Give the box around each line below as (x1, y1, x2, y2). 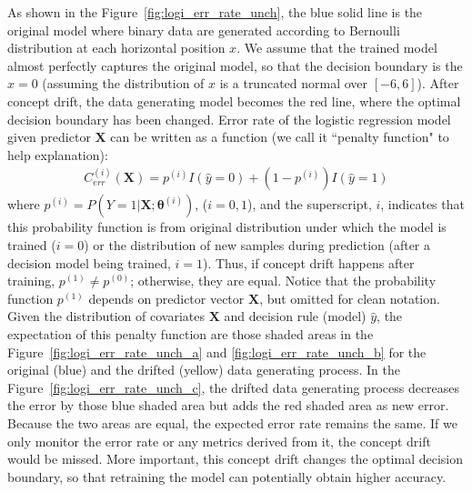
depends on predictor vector (88, 288, 245, 307)
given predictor (7, 127, 91, 146)
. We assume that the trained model (236, 38, 437, 57)
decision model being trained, (7, 253, 171, 272)
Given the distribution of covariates (7, 306, 205, 326)
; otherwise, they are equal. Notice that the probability (130, 271, 437, 290)
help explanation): (7, 145, 108, 164)
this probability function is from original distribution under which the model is (7, 217, 447, 236)
